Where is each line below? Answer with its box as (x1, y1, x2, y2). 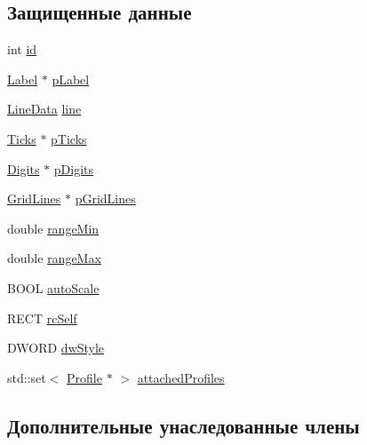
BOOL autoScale (7, 278, 100, 297)
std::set (7, 368, 46, 386)
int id (7, 40, 37, 59)
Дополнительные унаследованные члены (7, 411, 360, 439)
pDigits (53, 159, 94, 178)
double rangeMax (7, 249, 101, 267)
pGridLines (75, 189, 136, 208)
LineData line (7, 99, 82, 118)
